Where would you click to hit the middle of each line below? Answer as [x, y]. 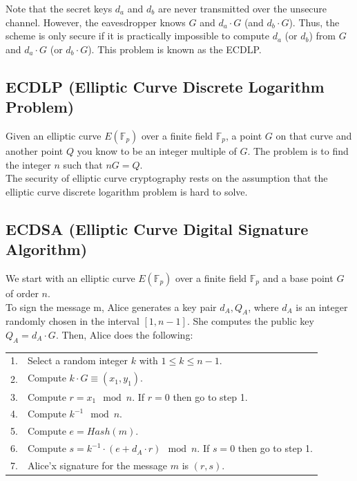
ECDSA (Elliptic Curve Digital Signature [157, 228]
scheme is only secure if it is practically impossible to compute [137, 36]
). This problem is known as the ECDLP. [175, 49]
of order [22, 293]
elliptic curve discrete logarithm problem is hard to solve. [127, 191]
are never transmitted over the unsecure [242, 8]
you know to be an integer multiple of [157, 150]
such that [83, 164]
